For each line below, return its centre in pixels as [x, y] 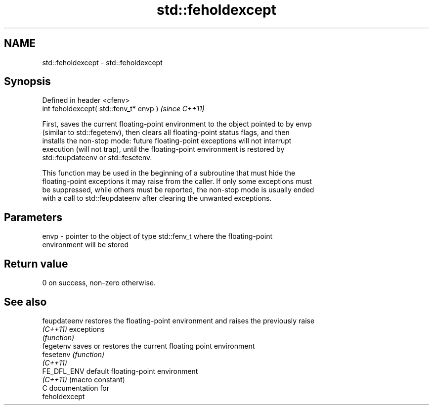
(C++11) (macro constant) [84, 379]
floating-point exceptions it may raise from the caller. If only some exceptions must [177, 182]
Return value [36, 264]
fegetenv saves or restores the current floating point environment [149, 346]
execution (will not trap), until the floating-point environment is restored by [163, 149]
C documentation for [76, 388]
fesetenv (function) [73, 354]
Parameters [33, 217]
